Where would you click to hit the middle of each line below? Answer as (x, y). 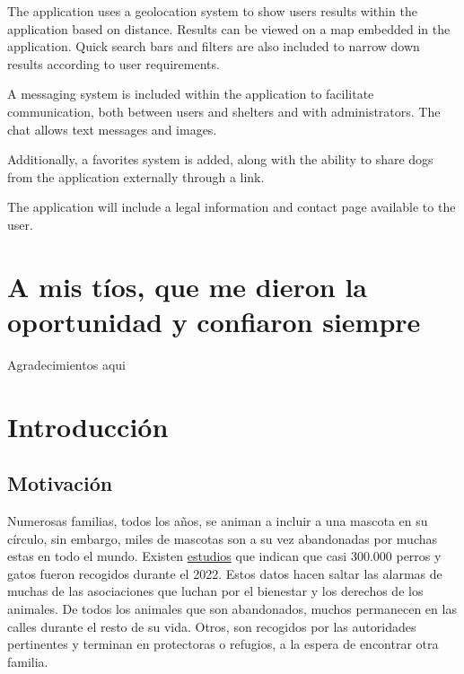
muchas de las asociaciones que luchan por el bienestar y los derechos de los (215, 591)
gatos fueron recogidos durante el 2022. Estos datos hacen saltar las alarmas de (225, 573)
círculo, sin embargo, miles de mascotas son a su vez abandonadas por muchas (223, 538)
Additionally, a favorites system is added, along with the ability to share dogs (220, 159)
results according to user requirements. (114, 63)
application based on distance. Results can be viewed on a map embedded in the (229, 28)
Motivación (60, 483)
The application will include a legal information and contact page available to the (232, 207)
